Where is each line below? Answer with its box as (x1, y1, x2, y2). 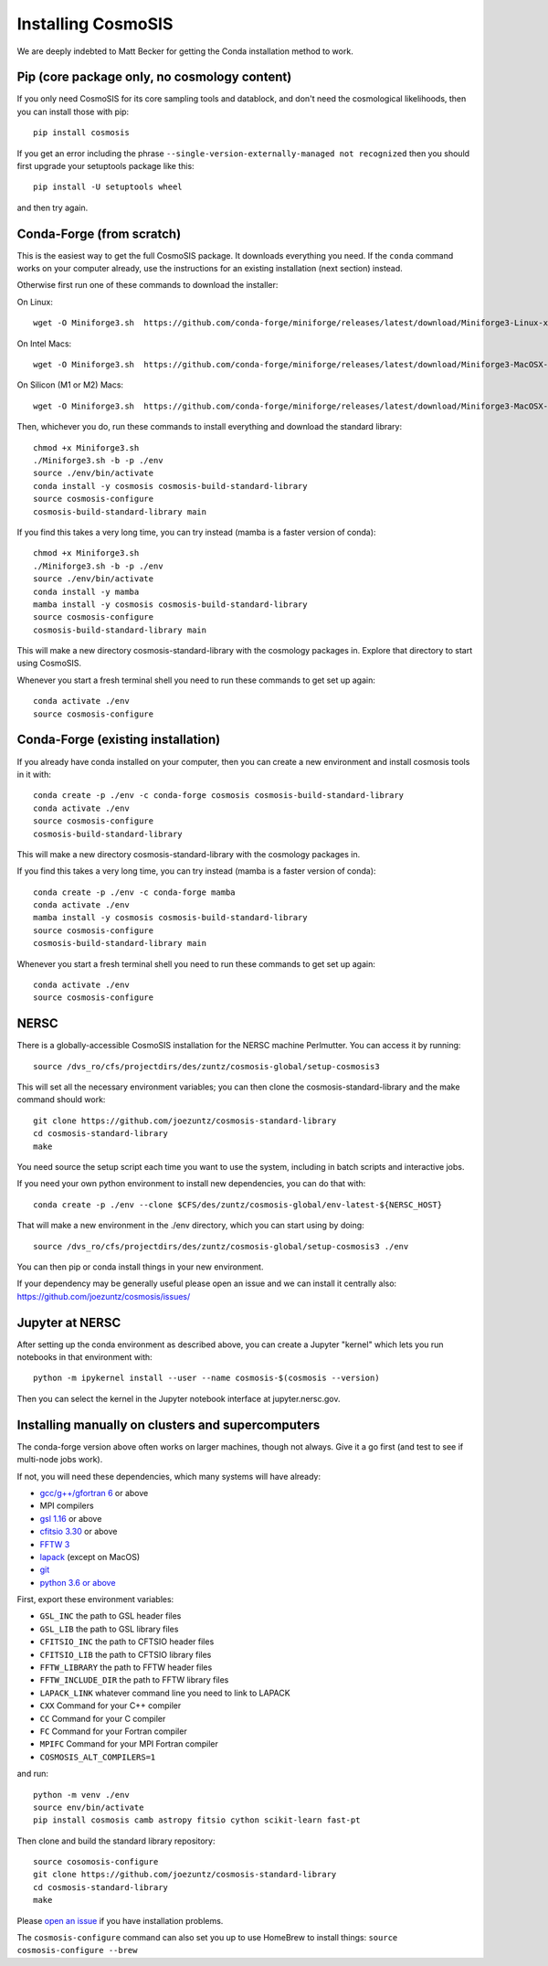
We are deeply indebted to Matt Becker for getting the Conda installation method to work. (16, 46, 353, 57)
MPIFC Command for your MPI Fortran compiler (39, 1738, 218, 1749)
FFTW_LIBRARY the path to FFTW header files (39, 1662, 213, 1673)
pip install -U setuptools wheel (33, 182, 183, 192)
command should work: (16, 1094, 106, 1105)
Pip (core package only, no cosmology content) (16, 69, 292, 85)
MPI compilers (39, 1500, 95, 1512)
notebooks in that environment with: (16, 1352, 153, 1363)
